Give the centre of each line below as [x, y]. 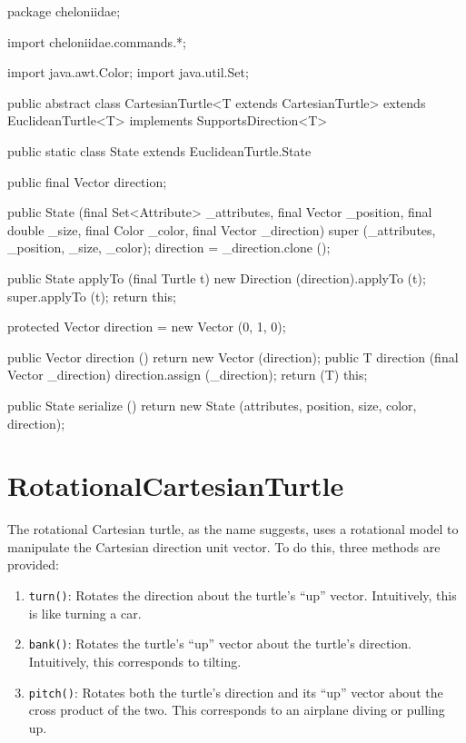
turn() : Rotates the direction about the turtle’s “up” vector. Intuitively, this [243, 595]
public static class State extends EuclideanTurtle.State [159, 150]
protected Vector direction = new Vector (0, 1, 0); [147, 327]
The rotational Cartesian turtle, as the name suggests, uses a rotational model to [233, 529]
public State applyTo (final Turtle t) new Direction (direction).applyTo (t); [217, 277]
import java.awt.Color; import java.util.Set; [128, 72]
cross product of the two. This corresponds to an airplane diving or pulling [237, 710]
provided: [33, 565]
